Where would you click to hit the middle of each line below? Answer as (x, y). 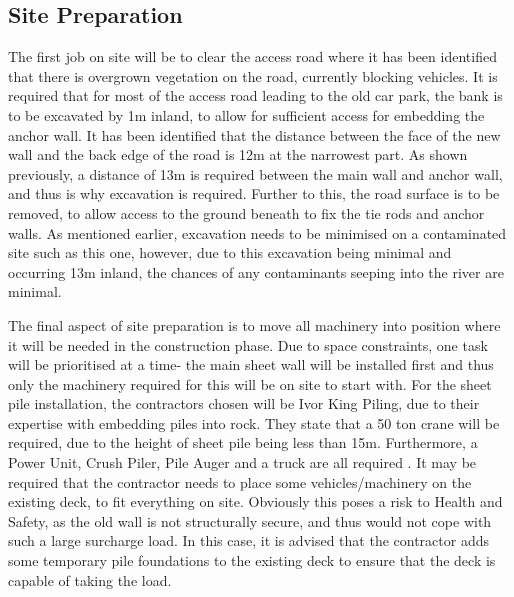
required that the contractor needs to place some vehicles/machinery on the (240, 481)
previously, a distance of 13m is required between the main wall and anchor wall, (255, 173)
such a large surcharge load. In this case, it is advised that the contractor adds (248, 540)
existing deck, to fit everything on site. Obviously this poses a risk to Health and (255, 501)
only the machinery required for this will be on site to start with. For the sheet (250, 383)
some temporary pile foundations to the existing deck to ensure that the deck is (252, 560)
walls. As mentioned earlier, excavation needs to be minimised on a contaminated (257, 232)
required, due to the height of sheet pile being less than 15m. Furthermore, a (243, 442)
